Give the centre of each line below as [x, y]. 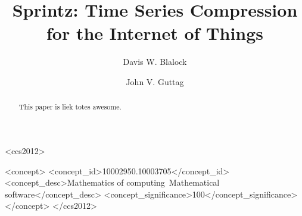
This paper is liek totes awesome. [70, 107]
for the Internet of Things [155, 33]
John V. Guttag [155, 81]
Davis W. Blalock [155, 62]
